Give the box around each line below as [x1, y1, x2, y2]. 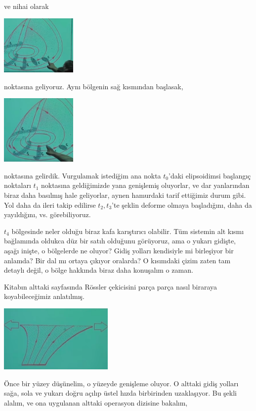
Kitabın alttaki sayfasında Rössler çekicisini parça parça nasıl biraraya [4, 281, 217, 292]
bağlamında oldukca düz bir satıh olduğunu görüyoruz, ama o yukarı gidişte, [4, 235, 236, 246]
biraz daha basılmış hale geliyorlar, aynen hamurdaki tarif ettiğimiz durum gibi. [4, 190, 246, 200]
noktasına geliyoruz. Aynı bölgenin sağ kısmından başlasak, [4, 81, 183, 91]
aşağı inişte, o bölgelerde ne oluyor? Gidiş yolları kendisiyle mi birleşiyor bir [4, 245, 234, 255]
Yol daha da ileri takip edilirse [4, 199, 96, 210]
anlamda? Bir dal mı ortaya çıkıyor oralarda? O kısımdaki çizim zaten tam [4, 255, 231, 265]
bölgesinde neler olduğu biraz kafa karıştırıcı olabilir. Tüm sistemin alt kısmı [11, 226, 244, 236]
